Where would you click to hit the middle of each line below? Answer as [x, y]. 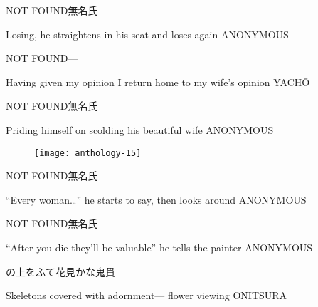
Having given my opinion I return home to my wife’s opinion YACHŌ [158, 82]
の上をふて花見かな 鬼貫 [60, 271]
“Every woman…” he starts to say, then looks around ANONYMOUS [156, 199]
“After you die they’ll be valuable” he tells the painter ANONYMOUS [159, 247]
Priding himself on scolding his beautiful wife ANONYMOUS [140, 129]
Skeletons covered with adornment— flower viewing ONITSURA [147, 295]
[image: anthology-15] [88, 153]
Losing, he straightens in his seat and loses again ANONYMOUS [147, 34]
